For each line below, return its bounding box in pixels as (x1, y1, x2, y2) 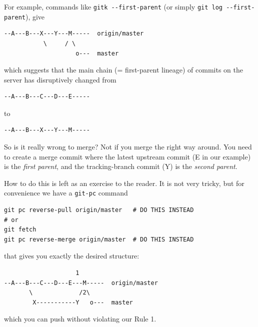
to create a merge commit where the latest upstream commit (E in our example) (4, 151, 251, 161)
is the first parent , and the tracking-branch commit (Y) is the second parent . (4, 161, 237, 171)
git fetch (4, 226, 36, 233)
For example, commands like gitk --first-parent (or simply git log (4, 1, 223, 11)
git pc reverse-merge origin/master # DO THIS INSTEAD (4, 235, 194, 243)
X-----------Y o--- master (32, 298, 133, 306)
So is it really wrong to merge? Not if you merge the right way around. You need (4, 141, 252, 152)
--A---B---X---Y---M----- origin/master (4, 30, 144, 37)
